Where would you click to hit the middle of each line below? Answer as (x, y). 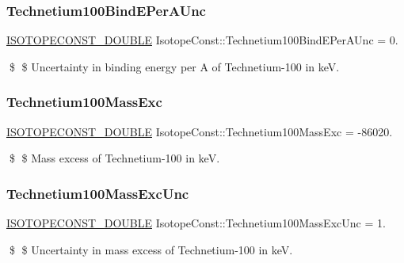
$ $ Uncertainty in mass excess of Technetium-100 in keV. (151, 249)
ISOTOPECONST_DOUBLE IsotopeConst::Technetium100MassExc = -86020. (200, 131)
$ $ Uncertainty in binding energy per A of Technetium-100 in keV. (174, 66)
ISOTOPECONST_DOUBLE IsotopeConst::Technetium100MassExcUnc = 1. (196, 223)
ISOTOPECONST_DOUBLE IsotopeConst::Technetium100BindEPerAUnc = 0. (202, 40)
